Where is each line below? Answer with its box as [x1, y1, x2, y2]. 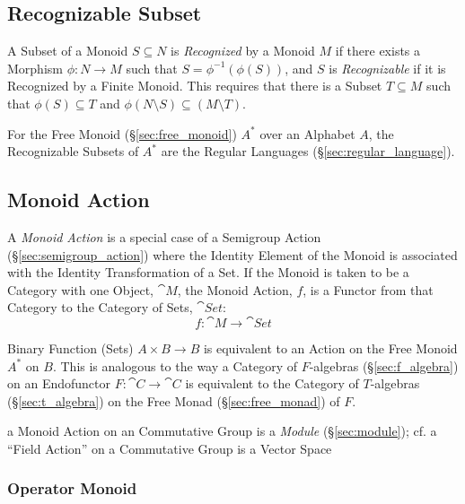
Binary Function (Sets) [7, 338, 134, 357]
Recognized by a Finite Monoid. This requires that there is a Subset [7, 76, 382, 95]
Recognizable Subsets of [7, 142, 139, 161]
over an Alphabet [259, 124, 355, 143]
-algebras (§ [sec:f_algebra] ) [309, 356, 459, 375]
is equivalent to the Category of [185, 374, 359, 393]
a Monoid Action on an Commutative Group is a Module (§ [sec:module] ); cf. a [7, 421, 437, 440]
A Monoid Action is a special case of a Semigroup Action [7, 227, 321, 246]
